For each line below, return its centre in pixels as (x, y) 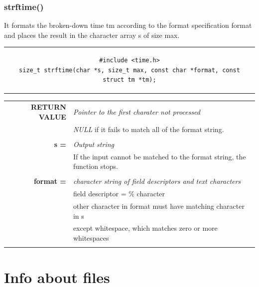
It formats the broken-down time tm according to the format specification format (128, 25)
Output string (93, 144)
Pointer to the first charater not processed (136, 111)
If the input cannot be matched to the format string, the (159, 156)
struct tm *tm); (129, 80)
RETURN (48, 107)
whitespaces (91, 237)
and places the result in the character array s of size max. (92, 35)
